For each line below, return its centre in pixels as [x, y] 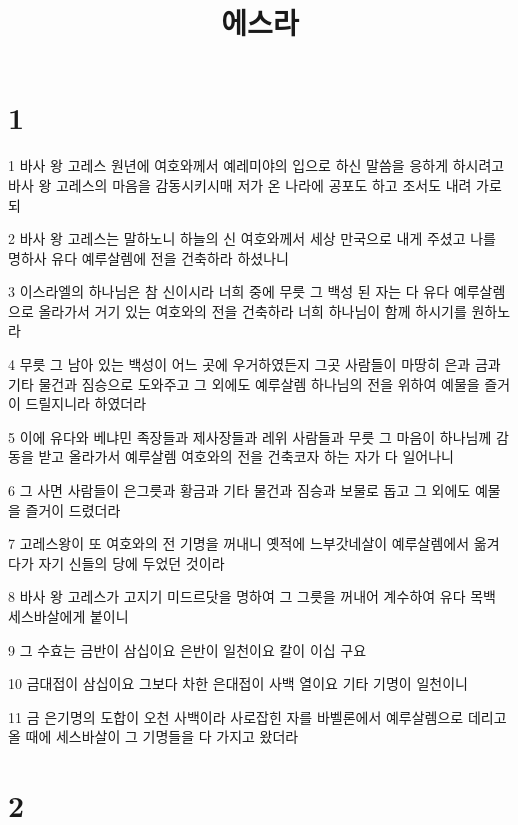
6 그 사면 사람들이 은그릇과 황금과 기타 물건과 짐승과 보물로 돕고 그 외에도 [239, 490]
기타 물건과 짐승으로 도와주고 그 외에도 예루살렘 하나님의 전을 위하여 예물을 [244, 383]
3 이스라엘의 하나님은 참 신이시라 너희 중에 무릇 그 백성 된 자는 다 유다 [229, 291]
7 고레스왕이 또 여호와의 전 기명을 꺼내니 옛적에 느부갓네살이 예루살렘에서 [239, 543]
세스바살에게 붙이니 [68, 616]
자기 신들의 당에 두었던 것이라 [131, 562]
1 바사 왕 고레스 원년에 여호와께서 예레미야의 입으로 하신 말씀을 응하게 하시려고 [256, 165]
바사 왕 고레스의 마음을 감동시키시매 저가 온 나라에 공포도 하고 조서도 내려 [240, 184]
